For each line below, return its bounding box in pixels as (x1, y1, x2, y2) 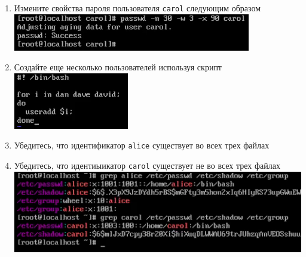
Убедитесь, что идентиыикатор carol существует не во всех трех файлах (14, 159, 280, 172)
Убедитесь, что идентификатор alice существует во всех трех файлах (14, 139, 270, 151)
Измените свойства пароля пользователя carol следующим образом (14, 2, 261, 14)
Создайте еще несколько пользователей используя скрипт (14, 61, 222, 73)
